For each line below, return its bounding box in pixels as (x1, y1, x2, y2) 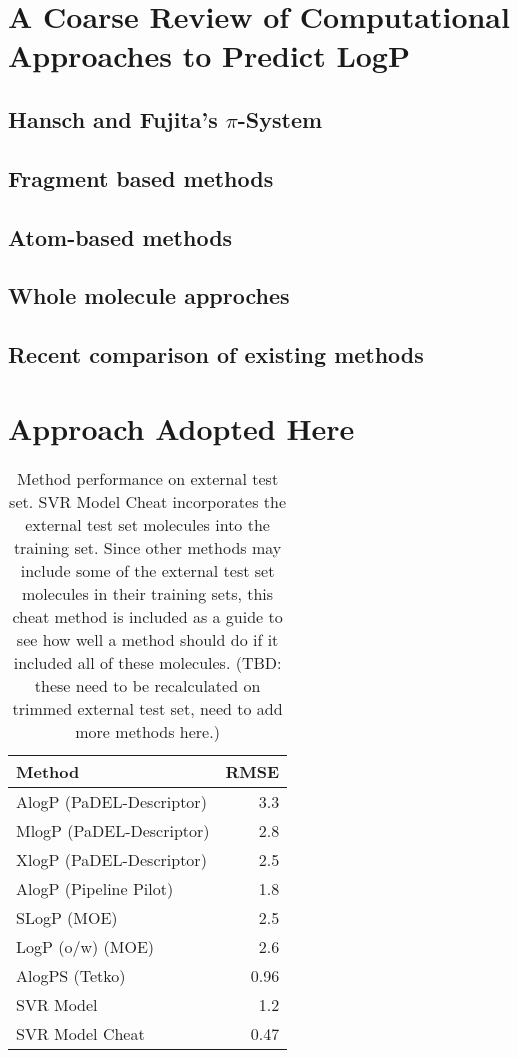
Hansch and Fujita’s (8, 103, 218, 134)
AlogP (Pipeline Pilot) (16, 876, 174, 900)
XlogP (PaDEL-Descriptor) (16, 847, 207, 871)
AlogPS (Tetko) (16, 963, 126, 987)
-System (237, 103, 323, 134)
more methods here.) (75, 719, 220, 743)
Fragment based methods (8, 162, 274, 193)
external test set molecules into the (25, 512, 270, 536)
